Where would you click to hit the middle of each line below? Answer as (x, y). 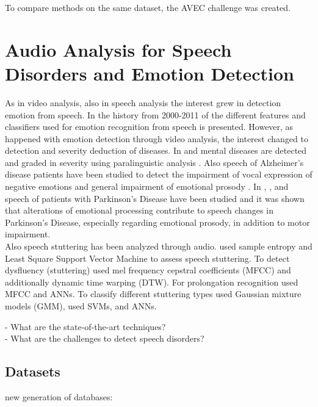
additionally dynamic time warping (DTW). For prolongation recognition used (152, 282)
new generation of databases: (59, 396)
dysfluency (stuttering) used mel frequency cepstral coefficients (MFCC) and (148, 270)
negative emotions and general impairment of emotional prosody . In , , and (147, 186)
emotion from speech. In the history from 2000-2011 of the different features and (155, 114)
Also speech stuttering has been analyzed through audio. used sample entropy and (159, 246)
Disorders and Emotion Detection (150, 73)
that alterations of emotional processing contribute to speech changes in (139, 210)
